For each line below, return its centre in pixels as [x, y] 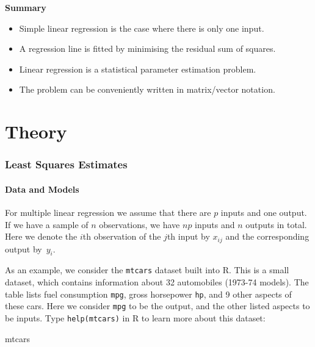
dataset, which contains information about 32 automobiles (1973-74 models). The [157, 282]
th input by [188, 236]
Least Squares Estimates [66, 164]
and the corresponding [267, 236]
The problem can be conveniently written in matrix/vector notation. [147, 89]
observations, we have [139, 224]
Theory [36, 131]
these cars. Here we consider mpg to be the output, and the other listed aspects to [157, 306]
